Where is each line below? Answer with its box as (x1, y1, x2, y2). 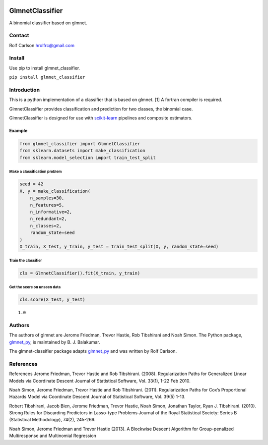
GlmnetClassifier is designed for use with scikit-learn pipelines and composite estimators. (9, 115, 193, 121)
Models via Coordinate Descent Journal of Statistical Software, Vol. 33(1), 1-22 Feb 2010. (9, 378, 191, 384)
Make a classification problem (9, 169, 62, 174)
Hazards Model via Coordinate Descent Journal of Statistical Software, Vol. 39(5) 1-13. (9, 394, 186, 400)
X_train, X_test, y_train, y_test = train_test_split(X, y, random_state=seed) (19, 243, 219, 249)
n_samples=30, (30, 195, 65, 201)
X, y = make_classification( (19, 188, 91, 194)
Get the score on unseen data (9, 284, 61, 289)
